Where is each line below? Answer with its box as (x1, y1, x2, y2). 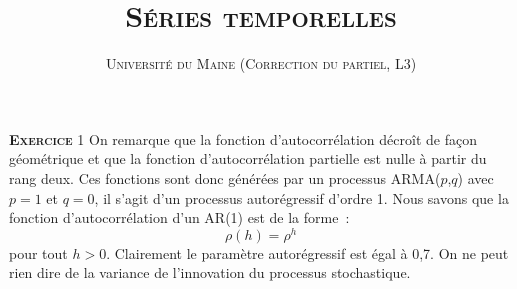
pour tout (9, 242, 68, 263)
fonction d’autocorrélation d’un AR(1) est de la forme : (9, 207, 350, 228)
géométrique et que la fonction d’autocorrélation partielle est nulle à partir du (9, 148, 487, 169)
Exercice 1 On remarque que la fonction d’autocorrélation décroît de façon (9, 128, 477, 149)
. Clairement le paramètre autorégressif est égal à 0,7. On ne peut (106, 242, 509, 263)
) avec (457, 167, 494, 188)
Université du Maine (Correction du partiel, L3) (105, 53, 417, 74)
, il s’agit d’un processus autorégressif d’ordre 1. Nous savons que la (94, 187, 509, 208)
